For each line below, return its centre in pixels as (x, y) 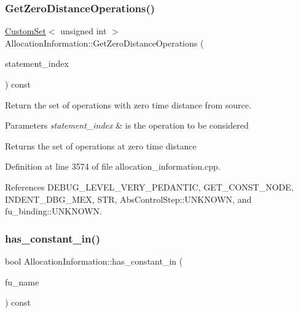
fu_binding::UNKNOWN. (53, 211)
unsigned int (84, 31)
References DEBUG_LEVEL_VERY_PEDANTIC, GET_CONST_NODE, (149, 187)
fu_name (22, 281)
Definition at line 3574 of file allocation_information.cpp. (113, 166)
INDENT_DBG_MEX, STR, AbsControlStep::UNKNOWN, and (128, 199)
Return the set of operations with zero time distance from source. (128, 104)
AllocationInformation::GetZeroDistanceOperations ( (104, 43)
